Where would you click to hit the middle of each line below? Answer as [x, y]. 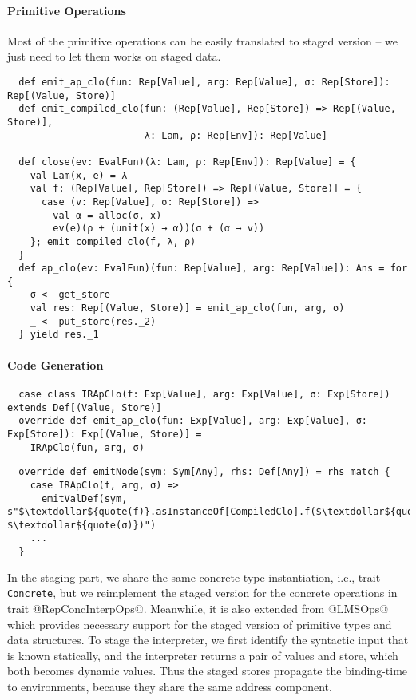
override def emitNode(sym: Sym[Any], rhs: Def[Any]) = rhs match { [204, 472]
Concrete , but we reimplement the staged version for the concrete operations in [202, 593]
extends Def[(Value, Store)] [85, 407]
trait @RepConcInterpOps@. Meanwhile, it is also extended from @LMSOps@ [198, 609]
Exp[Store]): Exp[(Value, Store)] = [105, 434]
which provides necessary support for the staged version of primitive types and [200, 624]
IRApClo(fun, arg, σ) [87, 447]
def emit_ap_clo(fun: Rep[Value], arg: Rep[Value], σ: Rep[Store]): [204, 82]
